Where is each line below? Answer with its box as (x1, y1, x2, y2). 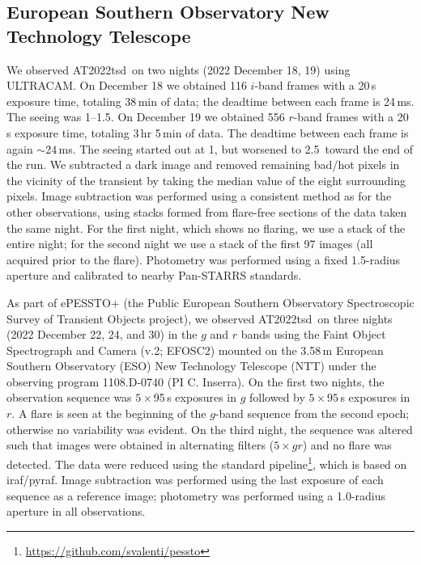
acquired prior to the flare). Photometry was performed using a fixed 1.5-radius (6, 251, 401, 268)
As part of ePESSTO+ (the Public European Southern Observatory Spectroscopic (6, 293, 415, 310)
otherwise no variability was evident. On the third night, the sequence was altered (6, 420, 413, 437)
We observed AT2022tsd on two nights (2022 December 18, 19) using (6, 61, 351, 78)
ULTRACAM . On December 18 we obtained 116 (6, 77, 247, 94)
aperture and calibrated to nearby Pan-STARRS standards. (6, 267, 302, 284)
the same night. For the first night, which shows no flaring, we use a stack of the (6, 219, 406, 236)
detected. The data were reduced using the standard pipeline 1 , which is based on (6, 453, 407, 472)
